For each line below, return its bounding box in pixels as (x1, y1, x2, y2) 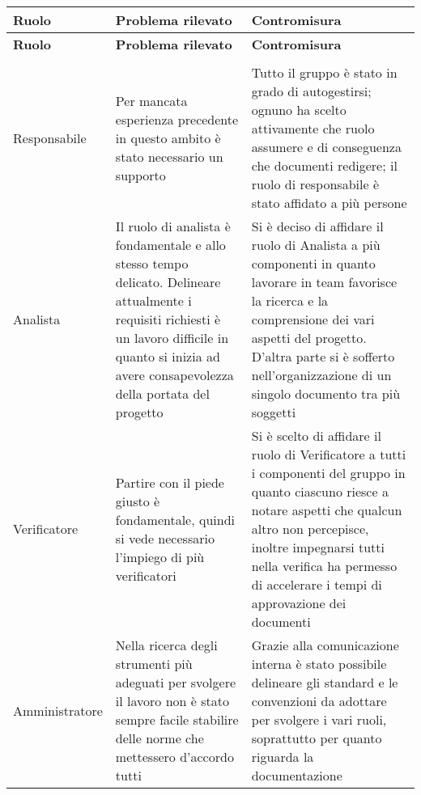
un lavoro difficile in (115, 328, 229, 347)
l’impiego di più (115, 547, 205, 566)
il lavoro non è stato (115, 691, 229, 710)
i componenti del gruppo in (251, 463, 406, 482)
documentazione (251, 766, 342, 784)
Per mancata (115, 91, 188, 110)
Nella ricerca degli (115, 636, 218, 654)
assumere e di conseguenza (251, 137, 402, 156)
